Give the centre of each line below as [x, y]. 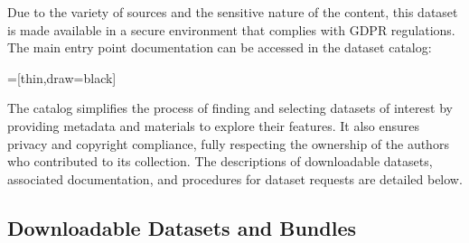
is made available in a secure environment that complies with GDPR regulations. [231, 29]
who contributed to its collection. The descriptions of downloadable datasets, [220, 161]
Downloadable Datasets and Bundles [182, 227]
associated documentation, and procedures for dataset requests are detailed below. [235, 178]
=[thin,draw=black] [62, 77]
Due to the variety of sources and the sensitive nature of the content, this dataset [233, 12]
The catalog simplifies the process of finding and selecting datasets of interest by [230, 108]
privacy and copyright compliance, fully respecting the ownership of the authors [228, 143]
